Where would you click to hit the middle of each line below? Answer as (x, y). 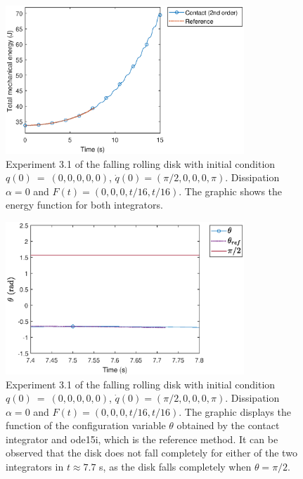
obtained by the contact (228, 425)
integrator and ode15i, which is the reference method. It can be (142, 439)
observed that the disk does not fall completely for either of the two (151, 453)
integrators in (35, 467)
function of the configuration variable (86, 425)
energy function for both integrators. (84, 205)
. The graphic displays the (235, 411)
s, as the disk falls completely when (175, 467)
